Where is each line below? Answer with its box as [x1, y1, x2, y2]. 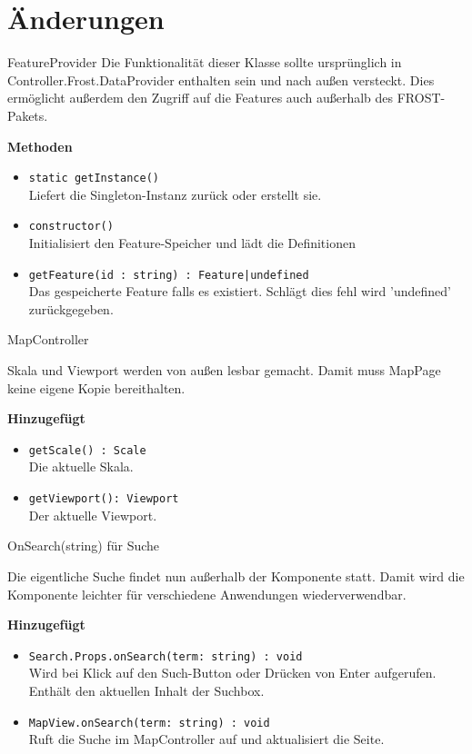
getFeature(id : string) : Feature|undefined [28, 268, 309, 282]
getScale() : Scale [28, 443, 146, 457]
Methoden [7, 136, 73, 155]
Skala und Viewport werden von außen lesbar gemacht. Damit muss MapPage [7, 361, 441, 380]
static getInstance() [28, 172, 159, 185]
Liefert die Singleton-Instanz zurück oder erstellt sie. [28, 184, 322, 203]
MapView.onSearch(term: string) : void [28, 716, 270, 729]
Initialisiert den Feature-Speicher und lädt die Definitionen [28, 233, 356, 252]
